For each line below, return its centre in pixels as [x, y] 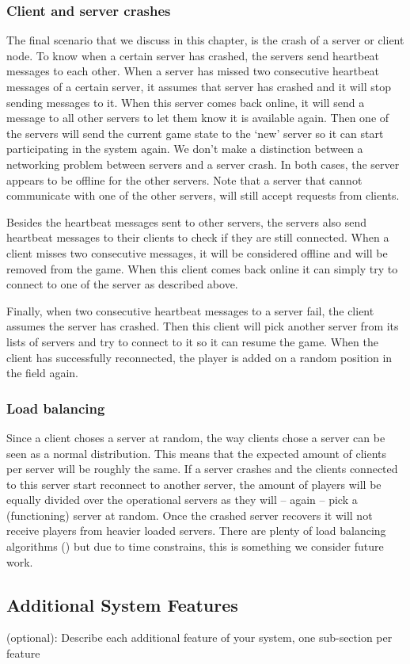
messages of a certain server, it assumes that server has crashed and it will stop [199, 86]
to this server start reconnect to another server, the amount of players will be [194, 484]
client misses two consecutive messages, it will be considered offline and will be [197, 252]
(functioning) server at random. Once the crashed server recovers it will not [190, 515]
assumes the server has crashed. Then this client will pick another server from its [203, 326]
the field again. [43, 373]
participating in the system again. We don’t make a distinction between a [185, 149]
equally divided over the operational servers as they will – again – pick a [182, 500]
